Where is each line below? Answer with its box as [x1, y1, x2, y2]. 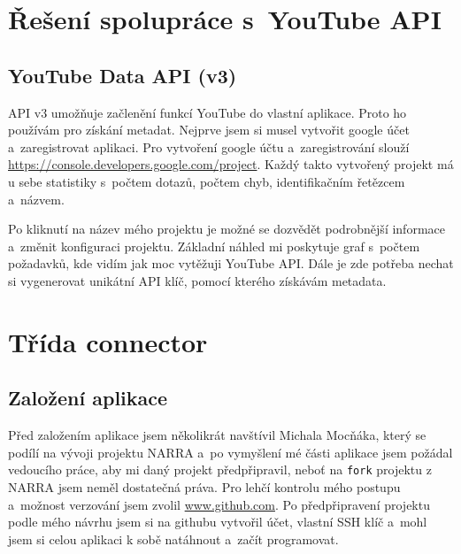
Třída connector [8, 323, 208, 359]
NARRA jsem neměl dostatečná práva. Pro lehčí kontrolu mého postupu [8, 477, 401, 496]
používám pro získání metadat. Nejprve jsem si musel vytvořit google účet [8, 120, 410, 139]
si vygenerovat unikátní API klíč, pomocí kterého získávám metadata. [8, 271, 387, 289]
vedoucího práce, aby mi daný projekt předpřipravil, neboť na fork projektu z [8, 460, 432, 479]
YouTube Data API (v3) [8, 61, 237, 88]
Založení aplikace [8, 384, 168, 412]
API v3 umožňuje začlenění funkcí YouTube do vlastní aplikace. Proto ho [8, 103, 407, 121]
